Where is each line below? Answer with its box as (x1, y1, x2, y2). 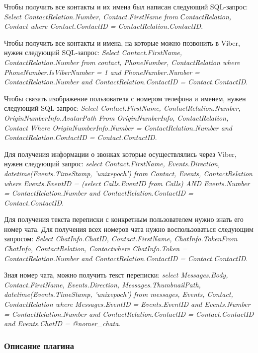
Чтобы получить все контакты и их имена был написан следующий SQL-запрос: (4, 1, 248, 11)
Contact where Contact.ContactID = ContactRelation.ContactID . (4, 21, 203, 31)
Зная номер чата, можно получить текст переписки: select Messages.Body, (4, 270, 228, 280)
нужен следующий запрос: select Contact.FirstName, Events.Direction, (4, 158, 220, 169)
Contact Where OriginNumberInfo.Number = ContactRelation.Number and (4, 122, 232, 133)
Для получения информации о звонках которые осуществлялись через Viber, (4, 148, 237, 159)
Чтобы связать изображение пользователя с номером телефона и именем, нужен (4, 93, 246, 103)
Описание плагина (4, 339, 74, 352)
